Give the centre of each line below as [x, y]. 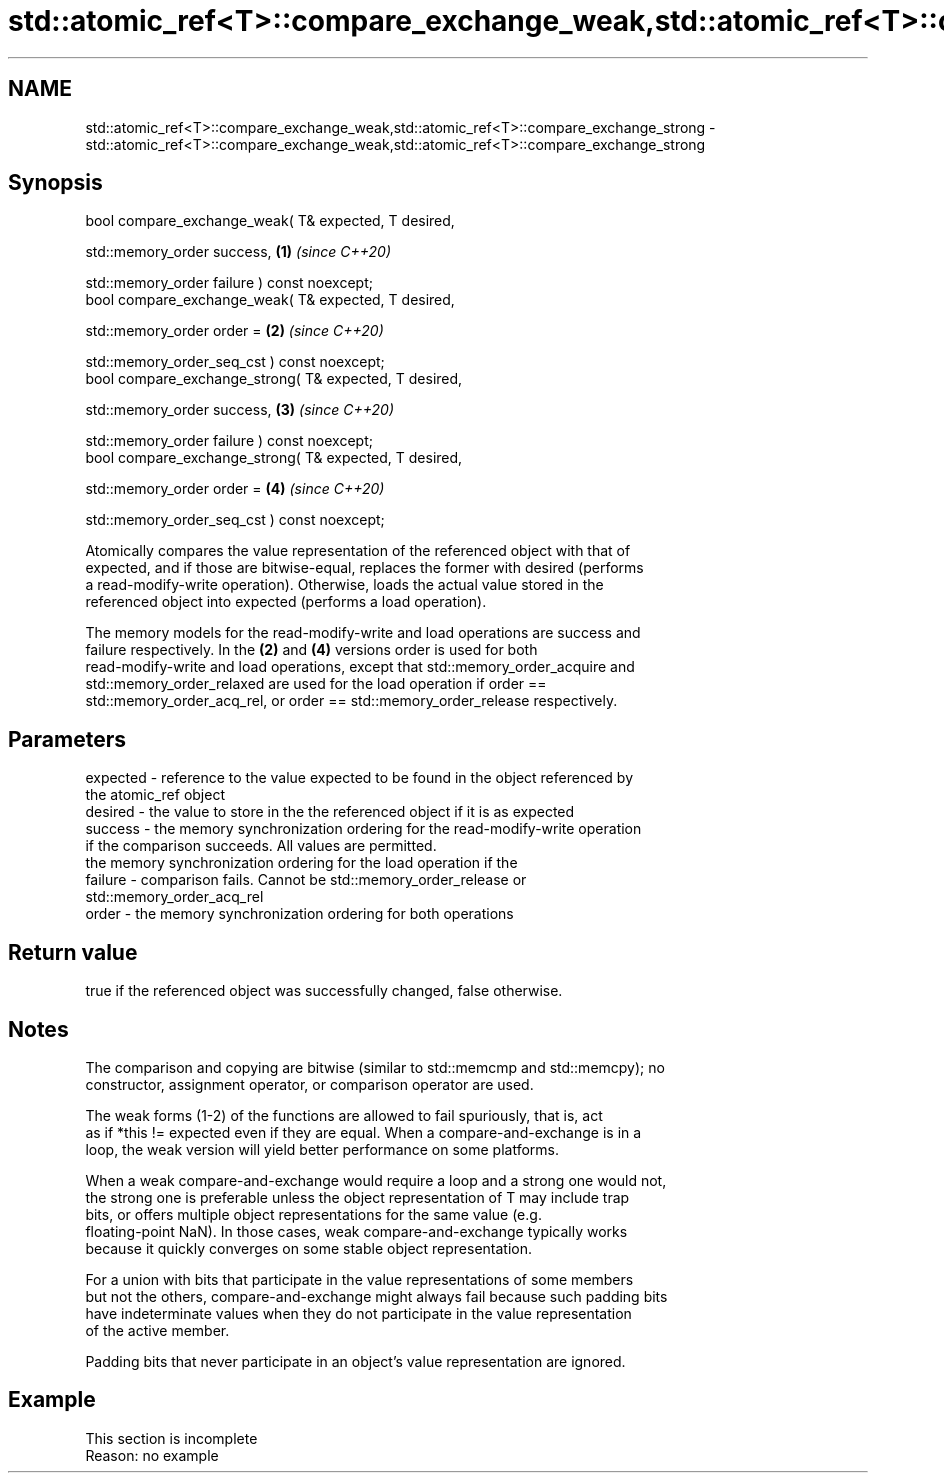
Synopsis [55, 183]
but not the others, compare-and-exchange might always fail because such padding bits [376, 1296]
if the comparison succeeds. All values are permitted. [261, 846]
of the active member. [157, 1330]
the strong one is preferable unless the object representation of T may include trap [357, 1197]
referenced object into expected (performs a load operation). [286, 602]
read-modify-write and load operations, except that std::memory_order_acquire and [360, 667]
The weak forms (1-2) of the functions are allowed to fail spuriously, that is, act [344, 1115]
